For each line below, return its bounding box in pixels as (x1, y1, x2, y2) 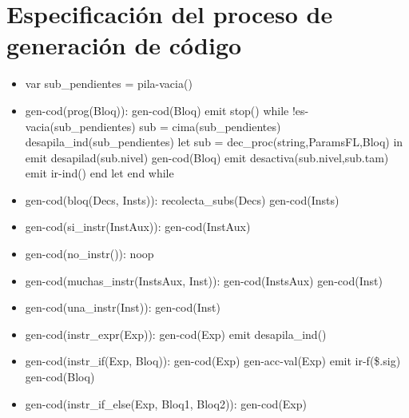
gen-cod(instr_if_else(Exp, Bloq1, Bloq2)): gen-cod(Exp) (25, 395, 307, 412)
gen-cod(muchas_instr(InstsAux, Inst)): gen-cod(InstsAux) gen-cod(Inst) (25, 272, 383, 289)
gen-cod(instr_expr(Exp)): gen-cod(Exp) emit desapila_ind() (25, 325, 327, 342)
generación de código (6, 29, 242, 62)
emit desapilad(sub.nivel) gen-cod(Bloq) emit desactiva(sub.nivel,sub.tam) (25, 149, 389, 165)
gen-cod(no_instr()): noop (25, 245, 154, 262)
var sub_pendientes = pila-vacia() (25, 75, 193, 92)
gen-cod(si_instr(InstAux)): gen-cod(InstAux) (25, 218, 251, 235)
